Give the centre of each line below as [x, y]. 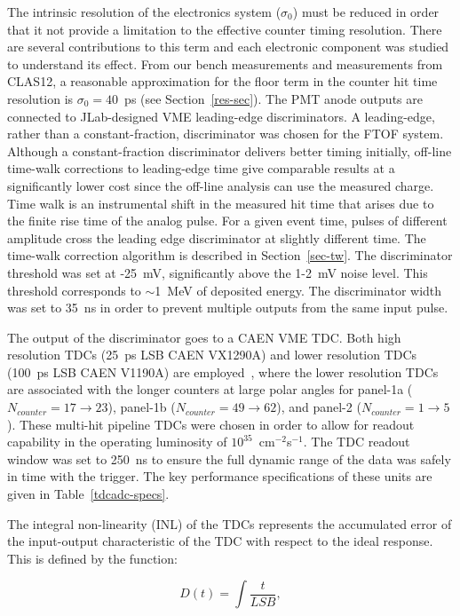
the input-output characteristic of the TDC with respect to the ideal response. [220, 541]
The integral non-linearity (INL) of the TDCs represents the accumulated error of [230, 523]
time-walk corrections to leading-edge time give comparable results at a [201, 168]
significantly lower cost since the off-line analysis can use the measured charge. [221, 185]
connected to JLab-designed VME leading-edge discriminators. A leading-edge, [221, 116]
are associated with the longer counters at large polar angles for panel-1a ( [210, 389]
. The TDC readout [357, 442]
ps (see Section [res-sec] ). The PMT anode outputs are [274, 98]
